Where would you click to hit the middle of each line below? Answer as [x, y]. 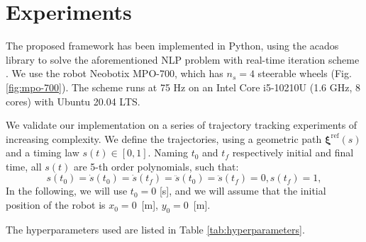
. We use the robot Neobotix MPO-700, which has [115, 73]
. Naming [168, 152]
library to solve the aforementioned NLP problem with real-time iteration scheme [183, 59]
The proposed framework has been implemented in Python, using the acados [172, 46]
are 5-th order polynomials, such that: [156, 166]
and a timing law [43, 152]
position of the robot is [56, 205]
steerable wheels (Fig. [305, 73]
